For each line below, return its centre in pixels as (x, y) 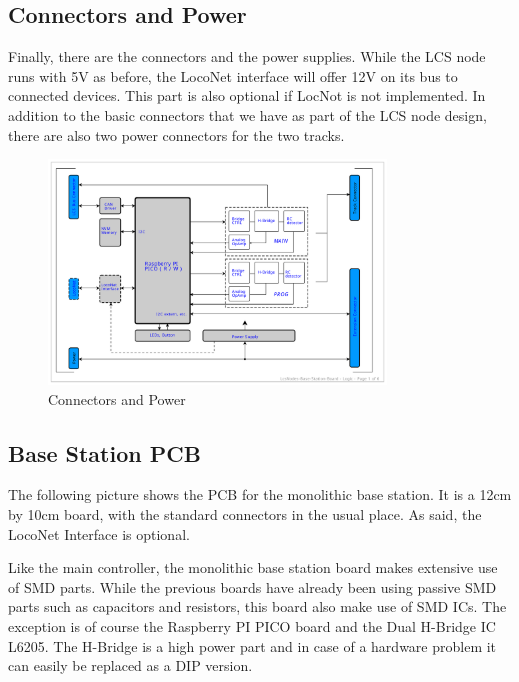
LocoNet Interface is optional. (99, 533)
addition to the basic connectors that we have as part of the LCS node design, (247, 114)
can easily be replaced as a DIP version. (130, 665)
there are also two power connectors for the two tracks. (176, 134)
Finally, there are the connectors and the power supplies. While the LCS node (247, 56)
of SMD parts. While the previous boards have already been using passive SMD (252, 586)
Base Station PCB (104, 452)
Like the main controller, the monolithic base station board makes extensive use (253, 567)
